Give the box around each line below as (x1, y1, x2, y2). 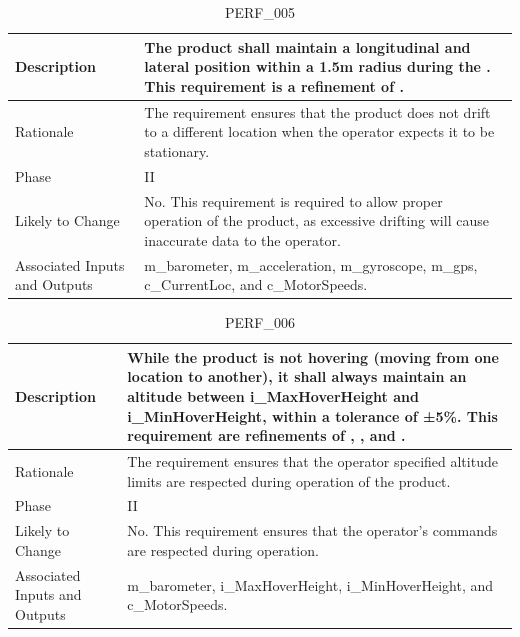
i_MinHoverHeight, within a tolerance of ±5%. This (127, 405, 498, 426)
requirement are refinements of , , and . (127, 425, 406, 446)
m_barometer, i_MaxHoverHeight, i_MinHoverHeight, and (127, 574, 494, 595)
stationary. (144, 140, 210, 161)
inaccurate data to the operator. (144, 229, 341, 250)
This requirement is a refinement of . (144, 75, 404, 96)
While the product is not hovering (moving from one (127, 346, 499, 367)
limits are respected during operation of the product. (127, 470, 451, 491)
